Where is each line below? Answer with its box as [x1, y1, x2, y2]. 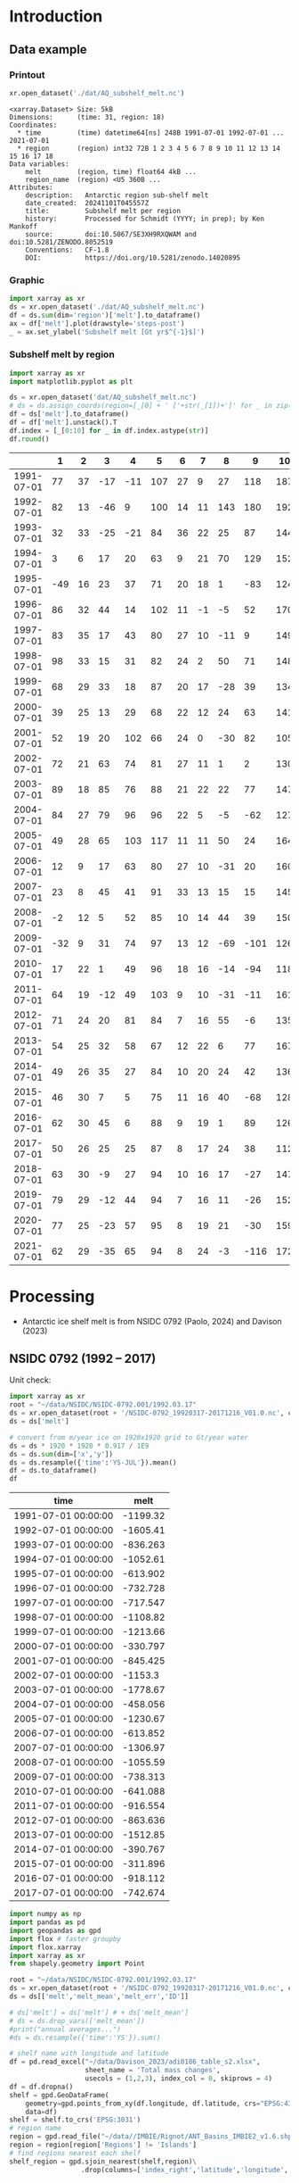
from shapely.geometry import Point [9, 1959, 145, 1969]
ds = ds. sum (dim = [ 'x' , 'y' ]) [9, 1449, 114, 1458]
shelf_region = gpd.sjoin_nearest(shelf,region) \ [9, 2157, 198, 2166]
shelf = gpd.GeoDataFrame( [9, 2090, 109, 2099]
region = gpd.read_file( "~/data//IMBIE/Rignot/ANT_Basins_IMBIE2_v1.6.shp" [9, 2132, 296, 2141]
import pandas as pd [9, 1918, 86, 1927]
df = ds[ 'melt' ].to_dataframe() [9, 410, 129, 419]
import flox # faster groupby [9, 1934, 122, 1943]
